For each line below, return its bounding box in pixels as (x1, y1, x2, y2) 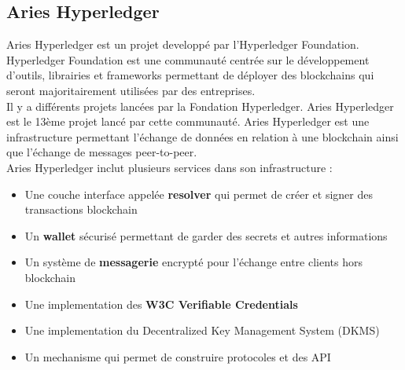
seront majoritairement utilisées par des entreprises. (6, 82, 256, 98)
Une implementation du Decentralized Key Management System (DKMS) (24, 322, 380, 339)
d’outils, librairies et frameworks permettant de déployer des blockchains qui (6, 67, 374, 83)
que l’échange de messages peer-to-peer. (6, 144, 197, 160)
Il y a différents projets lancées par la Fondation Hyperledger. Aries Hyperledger (6, 97, 394, 114)
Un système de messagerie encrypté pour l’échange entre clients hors (24, 254, 363, 270)
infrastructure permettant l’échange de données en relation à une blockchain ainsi (6, 128, 399, 145)
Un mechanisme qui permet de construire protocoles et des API (24, 348, 331, 365)
